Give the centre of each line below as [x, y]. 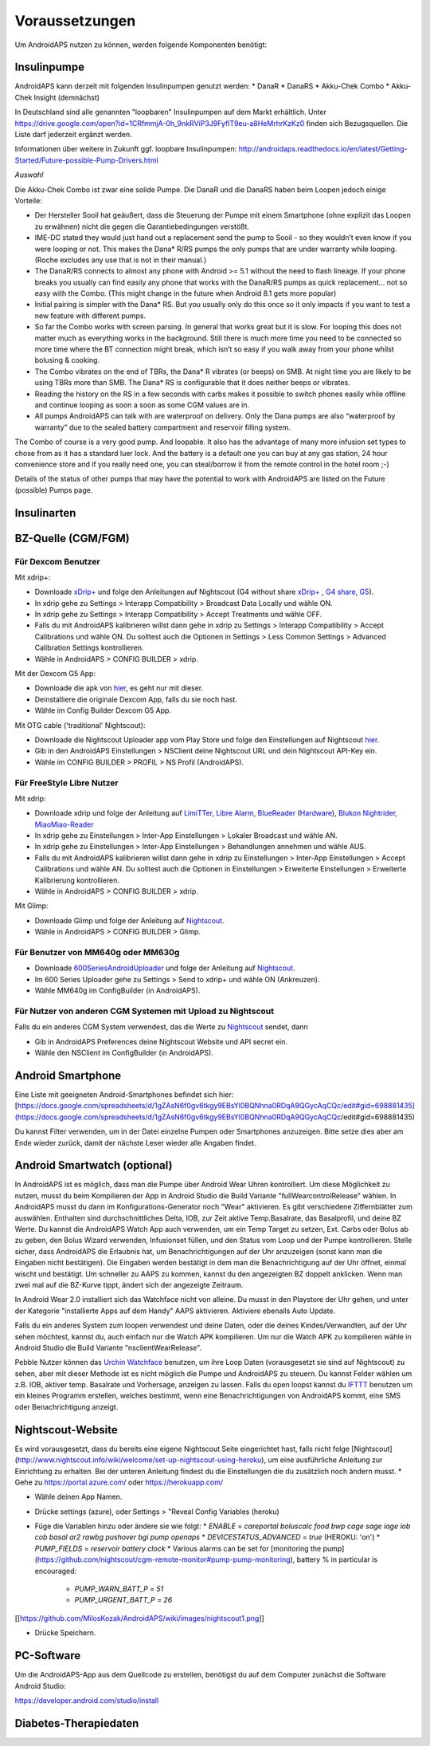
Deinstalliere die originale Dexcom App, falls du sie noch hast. [136, 699]
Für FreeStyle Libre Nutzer [66, 783]
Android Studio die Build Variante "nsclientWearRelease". [108, 1347]
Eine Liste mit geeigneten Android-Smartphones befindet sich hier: [124, 1094]
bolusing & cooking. [67, 360]
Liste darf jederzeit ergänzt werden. [74, 135]
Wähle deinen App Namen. [78, 1497]
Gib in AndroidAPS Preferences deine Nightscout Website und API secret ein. [161, 1041]
